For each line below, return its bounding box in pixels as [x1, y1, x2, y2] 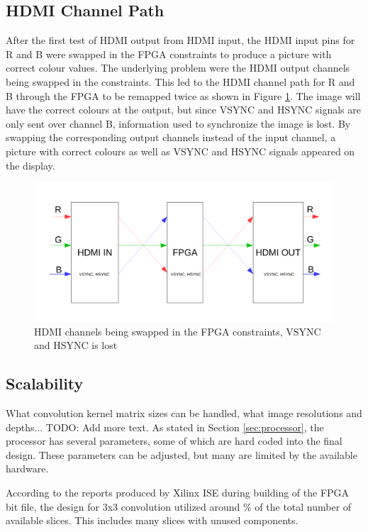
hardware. [6, 461, 49, 476]
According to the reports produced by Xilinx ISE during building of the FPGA [6, 484, 350, 499]
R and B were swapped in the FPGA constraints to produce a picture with [6, 46, 332, 61]
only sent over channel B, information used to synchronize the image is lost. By [6, 116, 351, 131]
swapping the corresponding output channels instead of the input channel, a [6, 130, 336, 145]
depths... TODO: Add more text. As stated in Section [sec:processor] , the [6, 419, 324, 434]
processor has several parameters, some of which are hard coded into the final [6, 433, 342, 448]
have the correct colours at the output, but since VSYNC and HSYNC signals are [6, 102, 361, 117]
